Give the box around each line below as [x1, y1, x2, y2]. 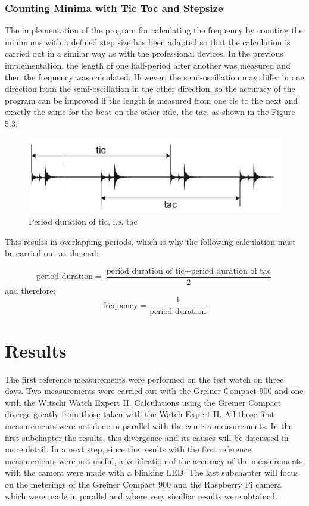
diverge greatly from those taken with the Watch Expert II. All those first [5, 408, 274, 420]
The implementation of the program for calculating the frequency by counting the [5, 24, 303, 36]
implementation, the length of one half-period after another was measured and [5, 59, 291, 71]
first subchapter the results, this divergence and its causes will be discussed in [5, 431, 289, 443]
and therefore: [5, 284, 56, 296]
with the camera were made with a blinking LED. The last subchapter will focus [5, 466, 299, 479]
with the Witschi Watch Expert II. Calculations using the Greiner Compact [5, 396, 282, 408]
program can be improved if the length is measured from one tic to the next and [5, 94, 298, 106]
